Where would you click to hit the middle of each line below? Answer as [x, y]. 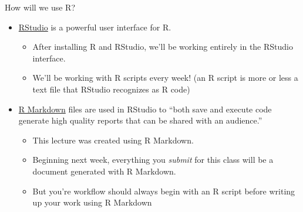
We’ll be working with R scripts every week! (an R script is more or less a [165, 78]
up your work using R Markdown [92, 202]
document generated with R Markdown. [104, 171]
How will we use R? [40, 7]
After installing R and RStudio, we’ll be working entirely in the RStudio [163, 47]
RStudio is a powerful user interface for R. [95, 27]
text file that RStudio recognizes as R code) [111, 89]
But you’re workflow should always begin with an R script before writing [164, 191]
